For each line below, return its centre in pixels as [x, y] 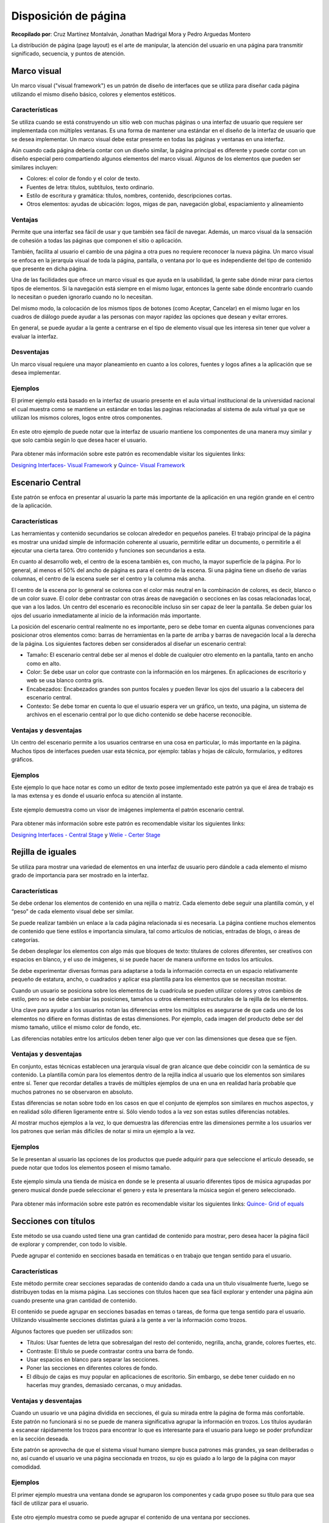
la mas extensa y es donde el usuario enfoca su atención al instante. [97, 796]
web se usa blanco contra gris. [65, 680]
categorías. [25, 940]
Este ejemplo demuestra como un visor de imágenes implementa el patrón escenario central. [128, 810]
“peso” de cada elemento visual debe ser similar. [73, 911]
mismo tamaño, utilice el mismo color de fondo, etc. [76, 1027]
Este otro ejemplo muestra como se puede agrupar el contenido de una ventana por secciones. [131, 1517]
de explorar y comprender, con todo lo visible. [69, 1244]
